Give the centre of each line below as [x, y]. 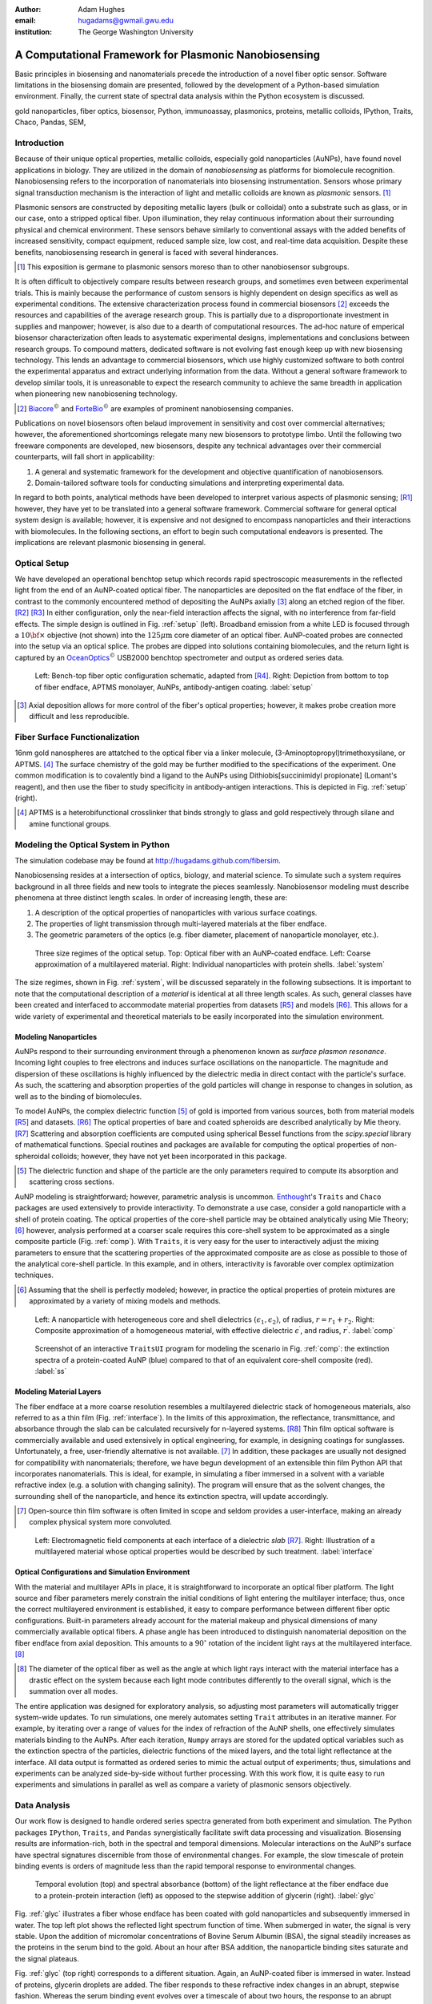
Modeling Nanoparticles [56, 1036]
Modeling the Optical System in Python [92, 844]
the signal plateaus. [47, 1958]
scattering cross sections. [72, 1182]
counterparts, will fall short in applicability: [85, 457]
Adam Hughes [102, 9]
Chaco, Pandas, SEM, [50, 122]
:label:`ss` [51, 1372]
